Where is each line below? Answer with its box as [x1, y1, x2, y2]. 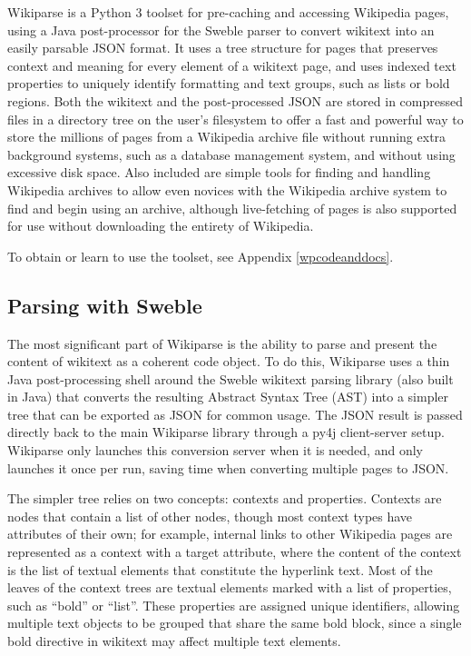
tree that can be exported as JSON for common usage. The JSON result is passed [7, 404, 463, 423]
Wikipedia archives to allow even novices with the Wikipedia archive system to [7, 180, 447, 199]
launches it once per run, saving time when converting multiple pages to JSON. [7, 458, 449, 477]
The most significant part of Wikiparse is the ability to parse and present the [7, 333, 437, 353]
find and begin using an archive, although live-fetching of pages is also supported [7, 198, 457, 217]
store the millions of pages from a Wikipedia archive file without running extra [7, 127, 446, 146]
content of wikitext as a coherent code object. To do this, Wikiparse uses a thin [7, 352, 450, 371]
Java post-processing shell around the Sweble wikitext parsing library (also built [7, 369, 454, 388]
